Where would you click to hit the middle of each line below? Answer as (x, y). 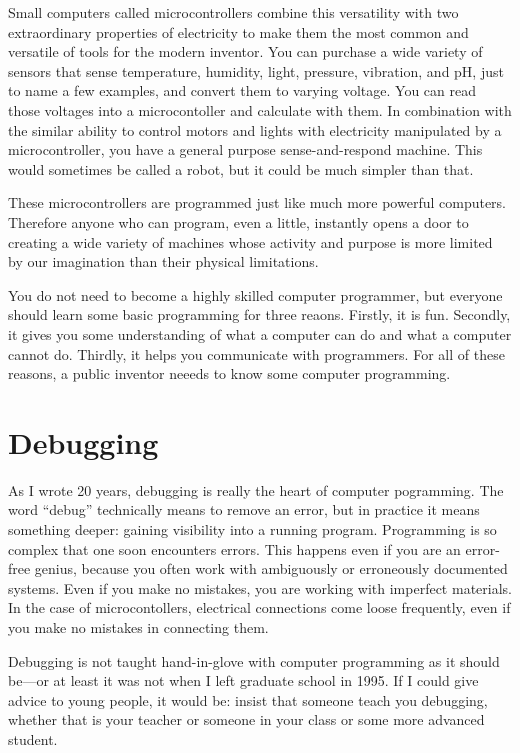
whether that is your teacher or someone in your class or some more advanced (246, 719)
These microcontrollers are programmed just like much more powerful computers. (257, 202)
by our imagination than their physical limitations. (163, 261)
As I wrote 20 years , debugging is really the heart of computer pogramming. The (256, 489)
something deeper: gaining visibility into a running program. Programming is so (252, 529)
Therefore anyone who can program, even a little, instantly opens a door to (238, 221)
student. (33, 738)
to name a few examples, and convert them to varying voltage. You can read (242, 90)
